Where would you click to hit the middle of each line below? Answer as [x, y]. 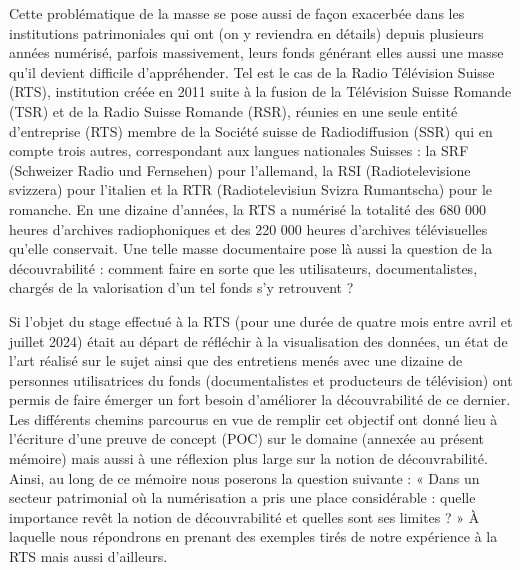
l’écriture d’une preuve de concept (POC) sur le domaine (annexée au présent [246, 438]
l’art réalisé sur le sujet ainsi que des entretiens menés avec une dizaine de [236, 360]
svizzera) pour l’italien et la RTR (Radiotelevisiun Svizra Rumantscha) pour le [251, 189]
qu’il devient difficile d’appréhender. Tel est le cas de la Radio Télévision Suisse [252, 71]
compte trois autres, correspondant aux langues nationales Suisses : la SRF [239, 150]
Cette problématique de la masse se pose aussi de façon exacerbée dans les [237, 13]
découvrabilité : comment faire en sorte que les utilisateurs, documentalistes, [243, 267]
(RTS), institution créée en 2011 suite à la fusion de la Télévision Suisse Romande [260, 91]
